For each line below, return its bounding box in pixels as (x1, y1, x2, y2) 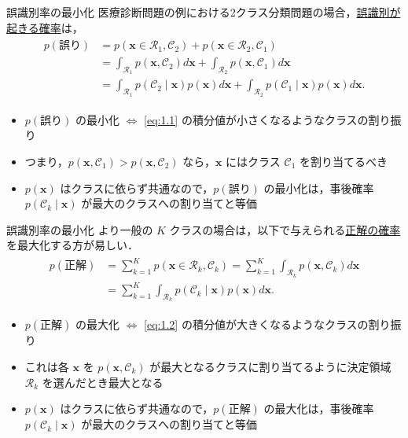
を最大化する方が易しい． (6, 237, 138, 253)
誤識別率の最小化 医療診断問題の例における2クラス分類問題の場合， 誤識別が (6, 4, 401, 20)
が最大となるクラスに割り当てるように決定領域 (149, 358, 391, 374)
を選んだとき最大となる (42, 374, 164, 390)
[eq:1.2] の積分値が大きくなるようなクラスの (144, 316, 369, 333)
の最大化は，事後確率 (263, 400, 374, 417)
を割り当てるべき (299, 153, 388, 169)
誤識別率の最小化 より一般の (6, 221, 153, 237)
